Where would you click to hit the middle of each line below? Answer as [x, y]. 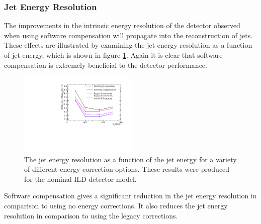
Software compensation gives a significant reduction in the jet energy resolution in [130, 196]
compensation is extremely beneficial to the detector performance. [106, 65]
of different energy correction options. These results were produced [127, 169]
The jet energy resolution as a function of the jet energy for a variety [130, 159]
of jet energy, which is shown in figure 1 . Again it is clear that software [113, 55]
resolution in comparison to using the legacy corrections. [91, 215]
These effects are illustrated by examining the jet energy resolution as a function [128, 45]
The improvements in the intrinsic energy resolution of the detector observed [122, 25]
